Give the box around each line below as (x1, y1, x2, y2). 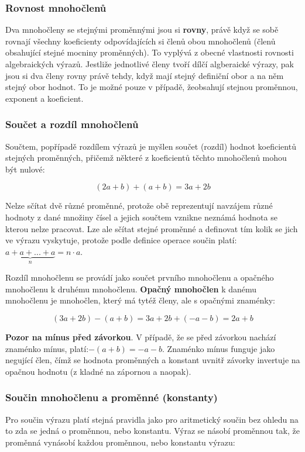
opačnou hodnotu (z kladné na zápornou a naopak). (5, 365, 191, 377)
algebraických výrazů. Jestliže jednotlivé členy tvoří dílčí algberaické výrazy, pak (5, 58, 294, 70)
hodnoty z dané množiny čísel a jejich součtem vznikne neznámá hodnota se (5, 211, 277, 223)
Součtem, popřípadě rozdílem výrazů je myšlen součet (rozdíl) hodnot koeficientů (5, 140, 296, 152)
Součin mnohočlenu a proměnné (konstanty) (5, 390, 218, 405)
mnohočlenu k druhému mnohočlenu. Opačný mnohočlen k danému (5, 282, 257, 295)
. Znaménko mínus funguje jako (162, 342, 275, 354)
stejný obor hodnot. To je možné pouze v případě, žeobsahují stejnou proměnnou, (5, 81, 298, 93)
